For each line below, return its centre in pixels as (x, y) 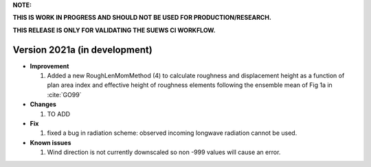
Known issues (50, 142)
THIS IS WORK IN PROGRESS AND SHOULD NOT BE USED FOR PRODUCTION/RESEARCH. (142, 18)
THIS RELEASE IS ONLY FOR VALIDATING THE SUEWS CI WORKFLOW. (114, 30)
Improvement (49, 66)
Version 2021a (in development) (82, 50)
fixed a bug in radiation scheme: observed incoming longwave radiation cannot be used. (172, 133)
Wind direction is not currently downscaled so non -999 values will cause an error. (164, 152)
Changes (43, 104)
